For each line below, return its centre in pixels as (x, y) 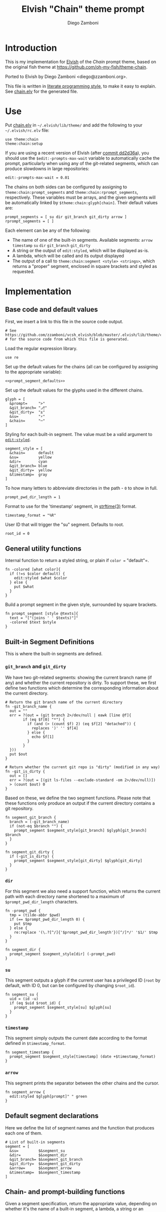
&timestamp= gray (29, 475)
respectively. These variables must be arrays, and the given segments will (80, 197)
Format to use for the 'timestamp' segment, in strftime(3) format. (71, 506)
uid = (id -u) (24, 999)
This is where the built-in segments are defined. (54, 654)
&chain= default (32, 453)
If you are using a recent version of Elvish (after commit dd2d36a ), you (77, 153)
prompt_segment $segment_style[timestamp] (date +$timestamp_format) (83, 1057)
